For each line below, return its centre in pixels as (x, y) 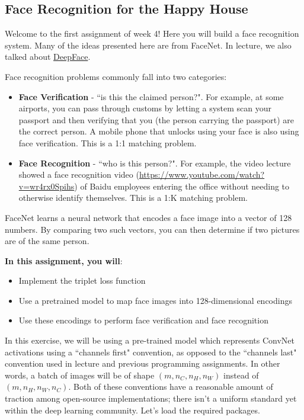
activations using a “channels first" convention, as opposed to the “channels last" (151, 352)
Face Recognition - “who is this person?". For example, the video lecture (155, 163)
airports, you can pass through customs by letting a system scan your (145, 108)
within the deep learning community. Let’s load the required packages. (132, 410)
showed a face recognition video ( (79, 174)
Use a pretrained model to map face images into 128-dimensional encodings (155, 300)
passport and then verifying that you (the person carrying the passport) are (156, 119)
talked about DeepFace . (48, 57)
